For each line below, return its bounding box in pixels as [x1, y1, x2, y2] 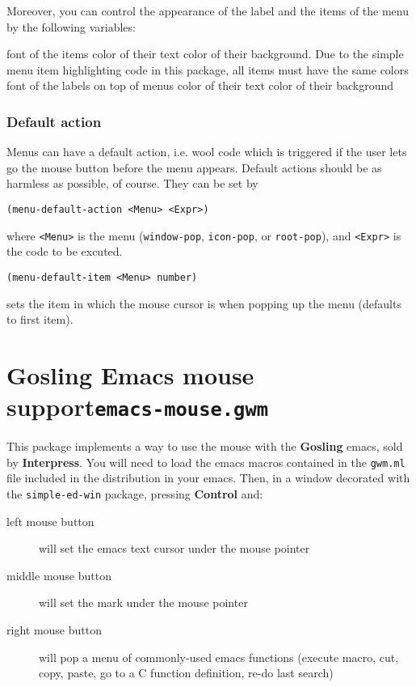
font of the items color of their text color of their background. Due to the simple [6, 45, 404, 62]
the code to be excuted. [6, 243, 123, 260]
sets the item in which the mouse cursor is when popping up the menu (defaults [6, 295, 401, 312]
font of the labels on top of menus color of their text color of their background [6, 77, 394, 94]
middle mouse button [6, 566, 111, 583]
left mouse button [6, 512, 95, 529]
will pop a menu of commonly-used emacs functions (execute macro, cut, [39, 648, 399, 665]
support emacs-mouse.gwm [6, 390, 269, 423]
